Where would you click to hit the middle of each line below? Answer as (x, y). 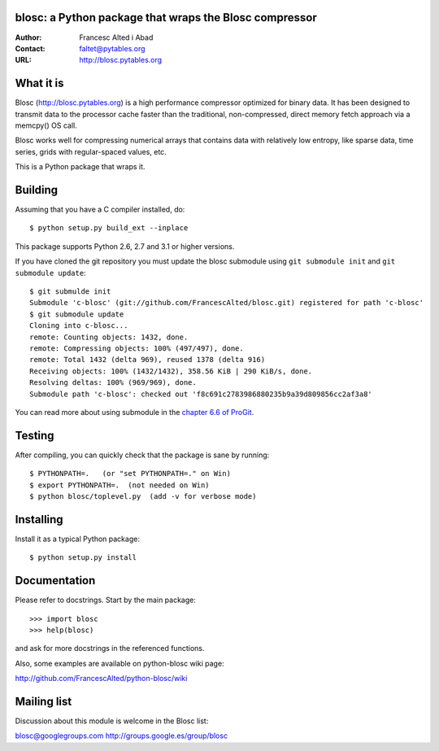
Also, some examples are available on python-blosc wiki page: (120, 663)
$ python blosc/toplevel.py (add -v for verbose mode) (143, 496)
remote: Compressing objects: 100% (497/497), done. (137, 348)
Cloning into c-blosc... (79, 326)
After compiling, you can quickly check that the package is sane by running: (142, 455)
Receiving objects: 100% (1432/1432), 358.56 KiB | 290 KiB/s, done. (171, 371)
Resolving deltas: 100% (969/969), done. (113, 383)
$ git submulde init (70, 292)
